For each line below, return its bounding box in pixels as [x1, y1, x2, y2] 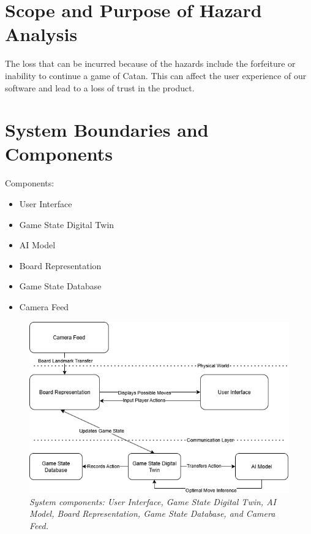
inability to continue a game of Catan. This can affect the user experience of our [5, 69, 307, 82]
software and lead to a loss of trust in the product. [5, 81, 195, 94]
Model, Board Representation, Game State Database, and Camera [29, 507, 275, 520]
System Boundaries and [5, 117, 209, 142]
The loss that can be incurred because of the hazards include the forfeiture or [5, 57, 296, 70]
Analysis [5, 21, 78, 47]
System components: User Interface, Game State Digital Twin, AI [29, 495, 276, 508]
